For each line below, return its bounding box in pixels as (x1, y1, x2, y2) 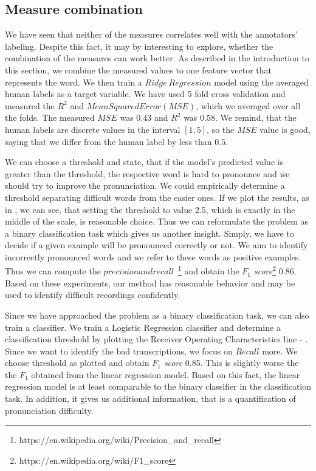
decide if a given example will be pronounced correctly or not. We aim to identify (5, 239, 308, 251)
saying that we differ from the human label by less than (5, 135, 212, 147)
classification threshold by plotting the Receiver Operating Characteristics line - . (5, 333, 308, 345)
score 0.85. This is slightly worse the (163, 356, 299, 369)
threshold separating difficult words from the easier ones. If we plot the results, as (5, 191, 309, 203)
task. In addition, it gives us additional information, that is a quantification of (5, 392, 296, 405)
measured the (5, 99, 55, 112)
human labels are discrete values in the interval (5, 123, 180, 135)
